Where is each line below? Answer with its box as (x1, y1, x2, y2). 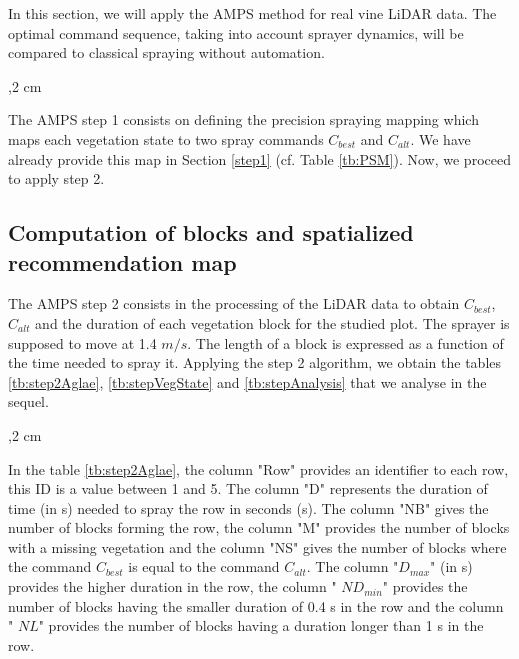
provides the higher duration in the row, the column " (8, 576, 337, 597)
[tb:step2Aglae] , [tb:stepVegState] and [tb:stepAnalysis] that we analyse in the (8, 371, 487, 392)
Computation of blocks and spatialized (8, 217, 414, 248)
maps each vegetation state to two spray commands (8, 128, 324, 149)
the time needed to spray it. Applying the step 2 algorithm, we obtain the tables (8, 352, 502, 373)
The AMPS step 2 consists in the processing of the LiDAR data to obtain (8, 293, 460, 314)
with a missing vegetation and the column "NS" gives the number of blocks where (8, 536, 507, 557)
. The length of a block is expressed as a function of (187, 332, 504, 353)
